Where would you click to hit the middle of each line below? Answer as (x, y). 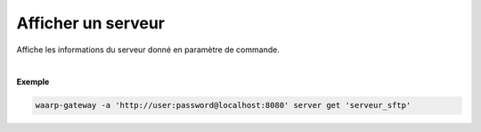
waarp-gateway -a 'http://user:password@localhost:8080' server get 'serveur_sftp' (223, 105)
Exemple (33, 82)
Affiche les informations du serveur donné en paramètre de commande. (148, 50)
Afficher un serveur (90, 23)
